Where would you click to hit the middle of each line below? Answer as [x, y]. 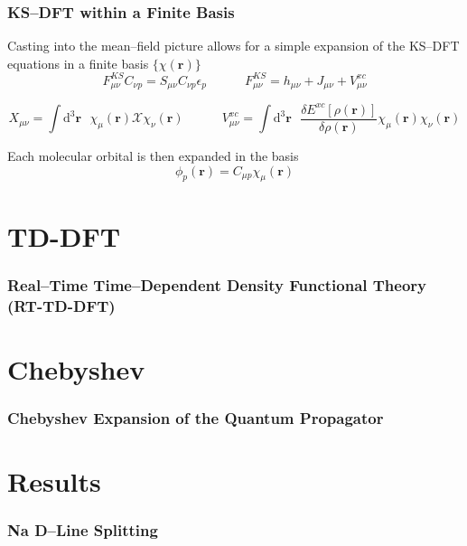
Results [54, 480]
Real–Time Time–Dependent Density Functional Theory [217, 284]
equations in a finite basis [78, 63]
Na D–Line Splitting [83, 529]
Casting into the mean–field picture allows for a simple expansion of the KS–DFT [233, 46]
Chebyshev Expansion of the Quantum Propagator [196, 417]
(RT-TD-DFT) [61, 305]
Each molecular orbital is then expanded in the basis [153, 155]
